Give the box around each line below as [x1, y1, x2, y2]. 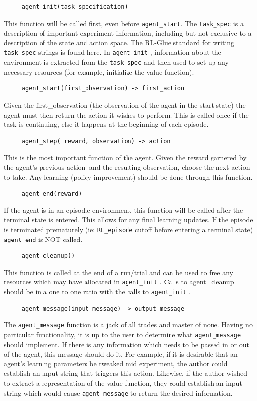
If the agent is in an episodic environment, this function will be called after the [4, 204, 243, 215]
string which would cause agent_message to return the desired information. [4, 387, 233, 398]
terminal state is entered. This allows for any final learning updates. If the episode [4, 214, 253, 225]
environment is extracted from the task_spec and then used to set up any [4, 57, 229, 67]
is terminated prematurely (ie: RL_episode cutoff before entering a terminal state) [4, 224, 253, 234]
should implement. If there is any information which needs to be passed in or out [4, 339, 249, 349]
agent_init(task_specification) [21, 3, 128, 10]
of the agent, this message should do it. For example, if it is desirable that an [4, 349, 238, 359]
